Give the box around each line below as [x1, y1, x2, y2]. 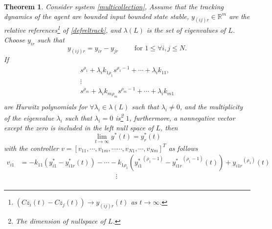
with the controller [4, 143, 59, 153]
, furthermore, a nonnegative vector [129, 113, 235, 123]
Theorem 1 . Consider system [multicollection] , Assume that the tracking [4, 1, 224, 11]
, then [160, 122, 178, 132]
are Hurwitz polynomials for [4, 101, 88, 111]
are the [229, 11, 250, 21]
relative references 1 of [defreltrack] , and [4, 23, 121, 35]
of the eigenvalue [4, 113, 54, 123]
